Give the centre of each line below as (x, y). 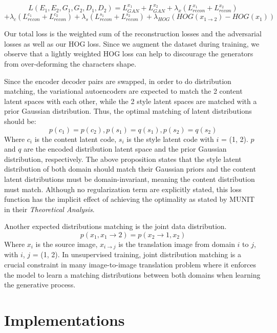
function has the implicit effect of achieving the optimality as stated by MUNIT (130, 199)
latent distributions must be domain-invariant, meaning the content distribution (130, 179)
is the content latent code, (76, 139)
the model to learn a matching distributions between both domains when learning (132, 274)
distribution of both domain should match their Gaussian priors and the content (130, 169)
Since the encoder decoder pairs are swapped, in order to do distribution (118, 81)
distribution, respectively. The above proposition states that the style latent (123, 159)
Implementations (65, 319)
